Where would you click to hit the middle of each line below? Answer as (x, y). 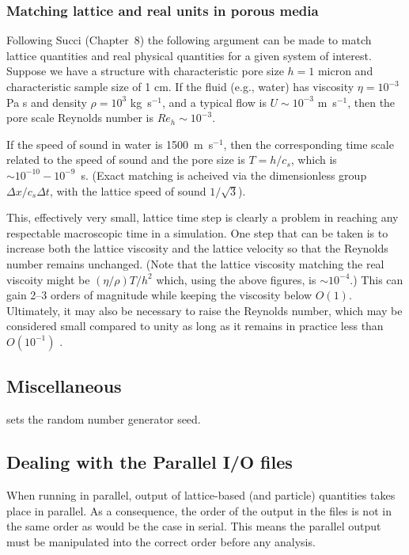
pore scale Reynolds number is (80, 118)
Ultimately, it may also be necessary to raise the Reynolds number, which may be (204, 310)
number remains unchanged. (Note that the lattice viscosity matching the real (195, 263)
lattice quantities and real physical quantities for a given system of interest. (189, 55)
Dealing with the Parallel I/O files (150, 462)
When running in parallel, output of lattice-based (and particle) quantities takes (201, 494)
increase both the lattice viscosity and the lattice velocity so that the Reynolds (197, 248)
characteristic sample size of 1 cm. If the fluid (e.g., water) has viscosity (180, 86)
